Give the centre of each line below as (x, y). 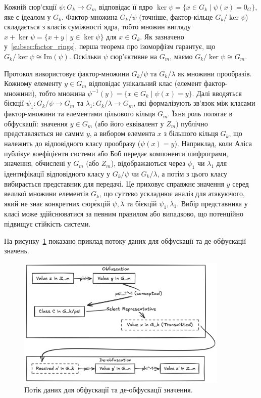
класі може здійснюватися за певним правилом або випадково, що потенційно (124, 214)
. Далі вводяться (217, 93)
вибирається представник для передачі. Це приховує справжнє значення (114, 183)
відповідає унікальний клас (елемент (145, 83)
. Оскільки (85, 56)
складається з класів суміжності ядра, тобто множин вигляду (97, 27)
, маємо (181, 56)
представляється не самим (44, 133)
